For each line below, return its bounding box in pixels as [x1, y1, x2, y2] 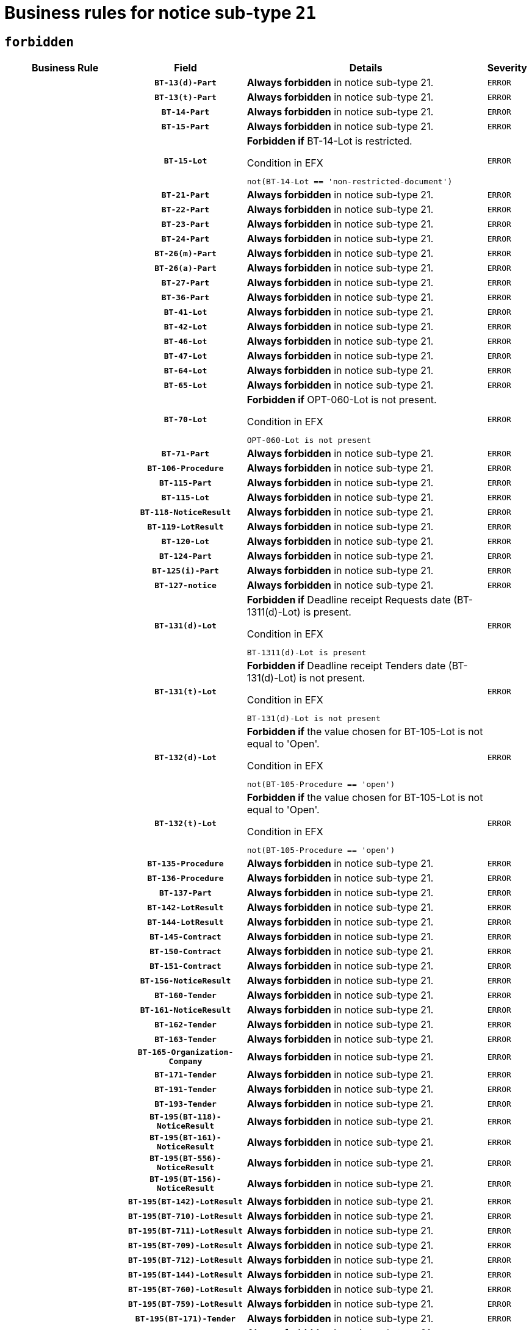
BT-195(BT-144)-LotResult [128, 1270, 243, 1279]
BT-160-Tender [154, 990, 217, 1000]
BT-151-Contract [149, 961, 221, 971]
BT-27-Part [161, 278, 210, 287]
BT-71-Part [161, 448, 210, 458]
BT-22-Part [161, 204, 210, 214]
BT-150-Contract [149, 946, 221, 956]
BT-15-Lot [164, 156, 207, 165]
